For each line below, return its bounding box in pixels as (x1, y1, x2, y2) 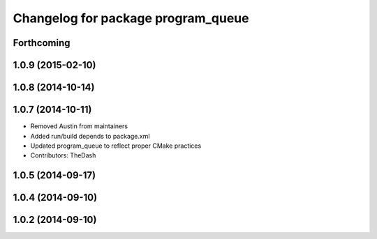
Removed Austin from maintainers (30, 122, 128, 130)
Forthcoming (13, 37, 71, 49)
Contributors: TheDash (30, 151, 96, 160)
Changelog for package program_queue (13, 10, 249, 26)
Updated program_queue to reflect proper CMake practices (30, 141, 202, 150)
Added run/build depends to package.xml (30, 132, 150, 140)
